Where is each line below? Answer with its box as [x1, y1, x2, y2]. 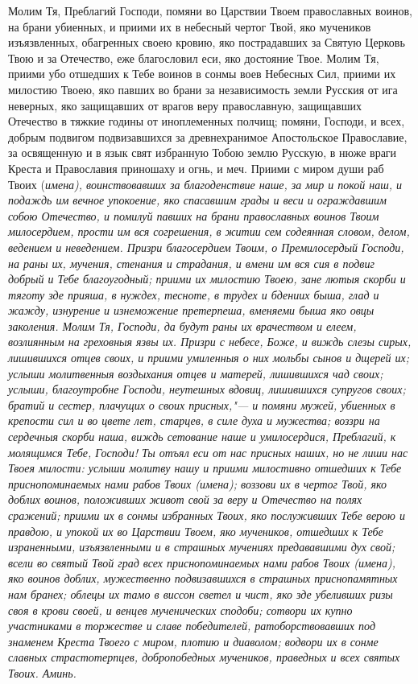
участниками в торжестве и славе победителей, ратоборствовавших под [8, 617, 375, 634]
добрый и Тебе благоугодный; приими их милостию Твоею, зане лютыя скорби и [8, 270, 406, 287]
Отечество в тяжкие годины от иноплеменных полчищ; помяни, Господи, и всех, [8, 113, 405, 130]
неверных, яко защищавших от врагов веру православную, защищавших [8, 97, 362, 113]
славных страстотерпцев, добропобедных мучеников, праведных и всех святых [8, 649, 400, 665]
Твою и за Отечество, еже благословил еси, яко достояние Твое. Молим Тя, [8, 49, 379, 66]
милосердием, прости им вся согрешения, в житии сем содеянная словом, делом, [8, 223, 410, 240]
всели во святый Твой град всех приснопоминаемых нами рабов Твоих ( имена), [8, 554, 396, 571]
